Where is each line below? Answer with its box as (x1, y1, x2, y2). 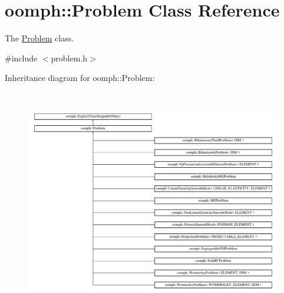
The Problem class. (5, 32, 74, 44)
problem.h (51, 51, 88, 64)
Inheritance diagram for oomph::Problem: (5, 71, 155, 84)
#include (5, 51, 38, 64)
